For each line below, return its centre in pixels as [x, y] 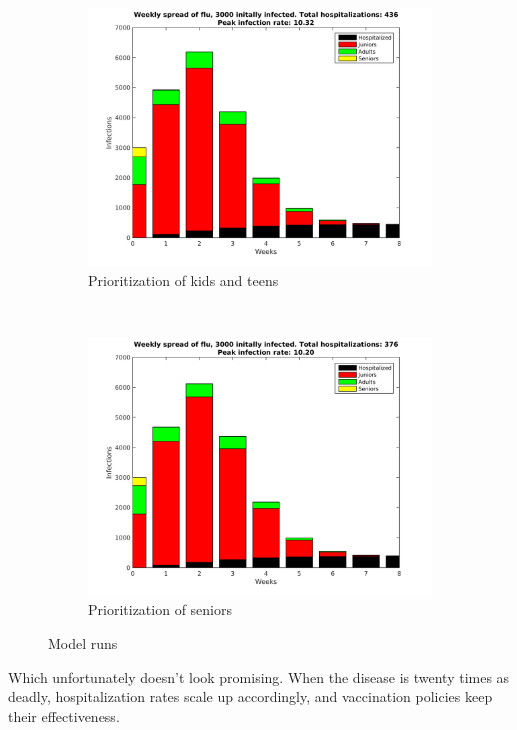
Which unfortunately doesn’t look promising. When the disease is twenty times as [259, 676]
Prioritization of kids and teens [183, 279]
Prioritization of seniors [160, 609]
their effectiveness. [64, 715]
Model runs [83, 642]
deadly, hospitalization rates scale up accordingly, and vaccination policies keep [250, 696]
